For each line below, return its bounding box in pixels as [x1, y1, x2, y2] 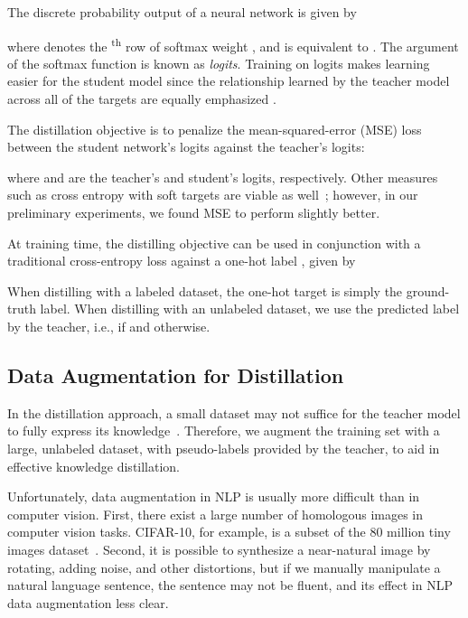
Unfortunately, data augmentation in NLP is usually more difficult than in [7, 487, 420, 506]
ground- [406, 281, 450, 300]
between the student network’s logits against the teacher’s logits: [7, 137, 365, 156]
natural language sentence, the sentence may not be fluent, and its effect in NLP [7, 576, 453, 595]
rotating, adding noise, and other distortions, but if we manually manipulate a [7, 557, 441, 576]
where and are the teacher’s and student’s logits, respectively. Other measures [7, 167, 438, 186]
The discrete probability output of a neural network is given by [7, 3, 357, 21]
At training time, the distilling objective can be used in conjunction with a [7, 233, 421, 252]
